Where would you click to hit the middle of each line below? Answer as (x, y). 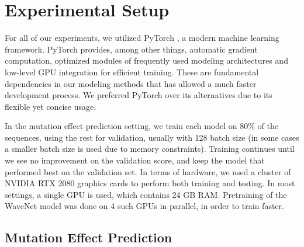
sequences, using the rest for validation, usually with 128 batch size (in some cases (152, 137)
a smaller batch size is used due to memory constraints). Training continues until (150, 149)
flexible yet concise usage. (51, 106)
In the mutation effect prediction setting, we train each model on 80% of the (141, 126)
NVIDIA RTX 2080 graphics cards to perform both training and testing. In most (150, 183)
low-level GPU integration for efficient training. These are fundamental (132, 72)
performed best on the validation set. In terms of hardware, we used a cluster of (148, 171)
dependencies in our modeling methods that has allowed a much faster (131, 83)
